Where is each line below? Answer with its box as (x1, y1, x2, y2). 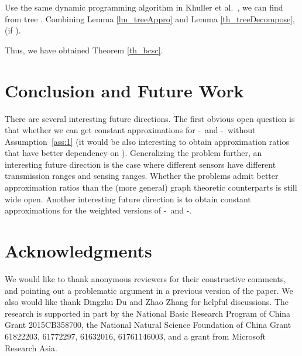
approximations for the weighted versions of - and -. (5, 204, 192, 216)
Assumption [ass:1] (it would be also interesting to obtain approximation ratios (5, 135, 290, 147)
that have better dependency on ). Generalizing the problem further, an (5, 147, 262, 159)
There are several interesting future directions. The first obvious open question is (5, 112, 295, 124)
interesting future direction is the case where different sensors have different (5, 158, 276, 170)
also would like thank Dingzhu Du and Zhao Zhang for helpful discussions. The (5, 296, 289, 308)
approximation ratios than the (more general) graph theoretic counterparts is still (5, 181, 297, 194)
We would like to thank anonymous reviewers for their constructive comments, (5, 272, 286, 284)
